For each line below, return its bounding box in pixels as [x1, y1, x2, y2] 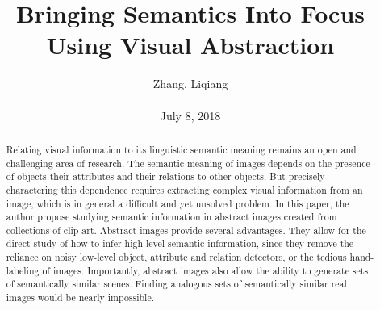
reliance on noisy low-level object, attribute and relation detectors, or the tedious [6, 250, 347, 264]
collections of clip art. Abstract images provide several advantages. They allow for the [6, 223, 366, 237]
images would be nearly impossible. [6, 291, 155, 304]
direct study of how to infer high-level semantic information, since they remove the [6, 237, 354, 250]
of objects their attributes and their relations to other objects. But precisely [6, 170, 325, 183]
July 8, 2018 [160, 107, 221, 124]
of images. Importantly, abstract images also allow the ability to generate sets [42, 263, 369, 277]
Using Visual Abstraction [46, 28, 335, 61]
